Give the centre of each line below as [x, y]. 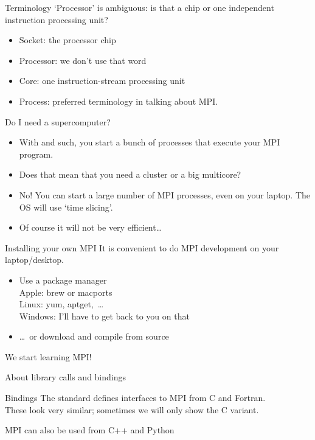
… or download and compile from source [94, 336]
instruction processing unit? [57, 19]
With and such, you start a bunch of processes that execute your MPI [150, 142]
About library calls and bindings [66, 377]
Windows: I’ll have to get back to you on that [104, 316]
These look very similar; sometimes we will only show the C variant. [132, 409]
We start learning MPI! [48, 356]
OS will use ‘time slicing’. [66, 207]
